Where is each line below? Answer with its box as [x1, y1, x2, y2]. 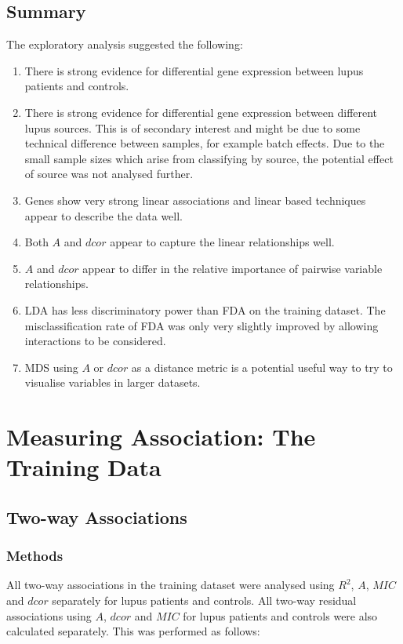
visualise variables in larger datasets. [24, 374, 201, 391]
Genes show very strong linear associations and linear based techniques [24, 191, 366, 208]
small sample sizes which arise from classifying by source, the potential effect [24, 150, 394, 166]
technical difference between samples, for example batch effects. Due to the [24, 135, 385, 151]
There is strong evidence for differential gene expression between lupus [24, 62, 364, 78]
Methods [6, 546, 64, 566]
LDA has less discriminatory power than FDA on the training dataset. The [24, 301, 386, 318]
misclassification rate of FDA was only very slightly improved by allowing [24, 317, 379, 333]
